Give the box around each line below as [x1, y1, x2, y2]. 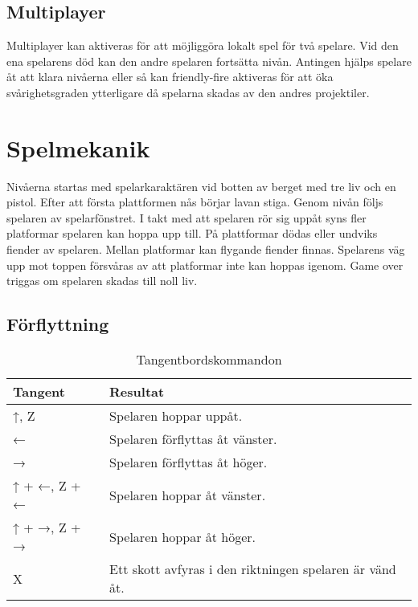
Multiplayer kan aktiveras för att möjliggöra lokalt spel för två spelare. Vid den [6, 37, 399, 54]
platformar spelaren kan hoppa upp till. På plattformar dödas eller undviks [6, 225, 378, 242]
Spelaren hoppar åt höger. [109, 527, 256, 546]
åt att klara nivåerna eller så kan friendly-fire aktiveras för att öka [6, 68, 334, 85]
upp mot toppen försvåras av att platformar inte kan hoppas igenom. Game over [6, 256, 404, 273]
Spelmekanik [6, 131, 150, 164]
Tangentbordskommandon [136, 350, 282, 369]
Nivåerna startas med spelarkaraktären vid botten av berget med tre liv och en [6, 177, 396, 194]
